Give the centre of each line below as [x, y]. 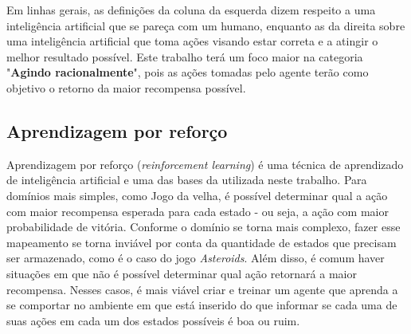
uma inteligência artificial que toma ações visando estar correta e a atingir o [192, 41]
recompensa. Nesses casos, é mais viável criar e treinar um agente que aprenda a [202, 289]
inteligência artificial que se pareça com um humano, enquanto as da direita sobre [206, 25]
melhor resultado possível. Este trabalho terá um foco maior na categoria [185, 56]
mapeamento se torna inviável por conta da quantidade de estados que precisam [202, 242]
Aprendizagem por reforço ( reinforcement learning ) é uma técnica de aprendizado [205, 164]
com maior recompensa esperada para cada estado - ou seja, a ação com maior [198, 211]
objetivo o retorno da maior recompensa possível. [126, 87]
